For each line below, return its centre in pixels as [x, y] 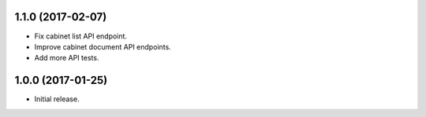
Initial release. [57, 99]
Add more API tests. [67, 58]
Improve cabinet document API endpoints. [103, 46]
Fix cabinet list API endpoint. [81, 36]
